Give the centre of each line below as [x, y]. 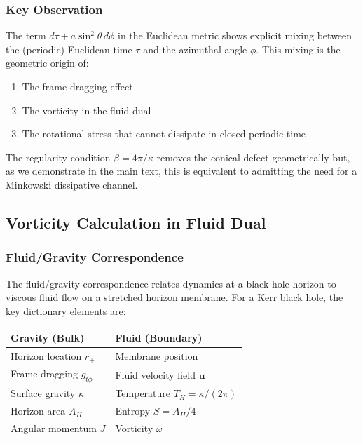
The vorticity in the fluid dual [87, 110]
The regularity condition [58, 157]
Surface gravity [43, 393]
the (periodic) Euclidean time [69, 49]
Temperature [143, 393]
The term [26, 35]
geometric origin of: [47, 63]
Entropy [133, 411]
